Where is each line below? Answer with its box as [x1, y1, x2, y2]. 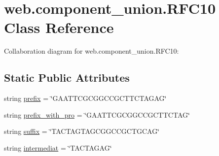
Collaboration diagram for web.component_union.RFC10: [4, 46, 179, 56]
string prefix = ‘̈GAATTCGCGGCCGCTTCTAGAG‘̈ [4, 93, 167, 103]
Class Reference [4, 17, 114, 37]
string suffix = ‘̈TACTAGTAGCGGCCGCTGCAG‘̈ [4, 126, 160, 136]
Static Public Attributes [4, 70, 130, 85]
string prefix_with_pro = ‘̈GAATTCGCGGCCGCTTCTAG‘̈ [4, 109, 190, 120]
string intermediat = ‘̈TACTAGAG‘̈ [4, 142, 112, 153]
